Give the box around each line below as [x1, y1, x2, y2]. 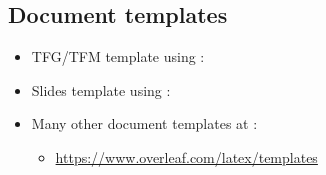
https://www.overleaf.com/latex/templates [55, 146, 318, 167]
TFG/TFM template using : [31, 46, 205, 67]
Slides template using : [31, 79, 171, 100]
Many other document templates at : [31, 113, 258, 134]
